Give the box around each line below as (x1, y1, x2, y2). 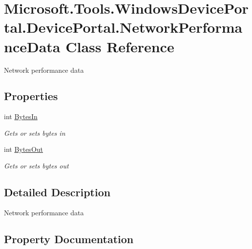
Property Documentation (4, 231, 134, 246)
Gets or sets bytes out (4, 161, 69, 171)
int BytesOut (4, 144, 43, 154)
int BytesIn (4, 111, 38, 122)
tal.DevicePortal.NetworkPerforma (4, 17, 243, 37)
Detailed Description (4, 185, 111, 200)
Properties (4, 88, 58, 104)
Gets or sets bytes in (4, 127, 65, 138)
